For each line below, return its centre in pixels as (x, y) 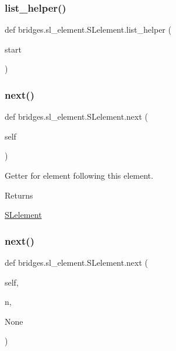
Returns (19, 195)
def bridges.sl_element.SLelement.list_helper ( (88, 29)
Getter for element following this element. (79, 175)
